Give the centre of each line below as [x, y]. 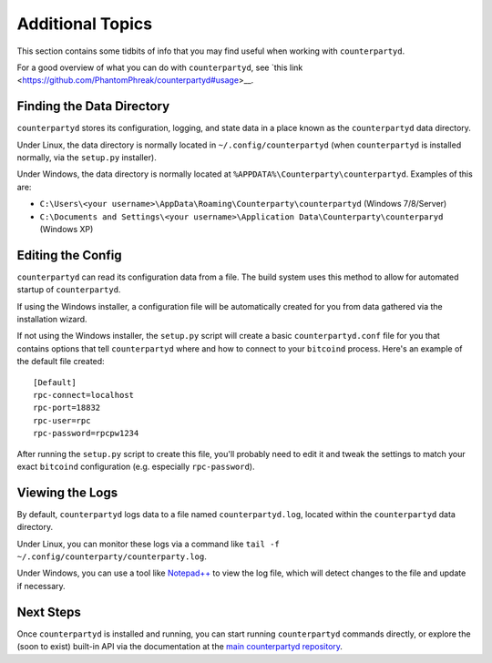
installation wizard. [52, 320]
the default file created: [61, 362]
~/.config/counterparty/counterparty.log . [112, 556]
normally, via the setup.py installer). [87, 158]
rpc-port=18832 [67, 408]
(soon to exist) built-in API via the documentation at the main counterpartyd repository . [180, 647]
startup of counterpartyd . [69, 290]
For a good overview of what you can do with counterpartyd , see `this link [160, 67]
